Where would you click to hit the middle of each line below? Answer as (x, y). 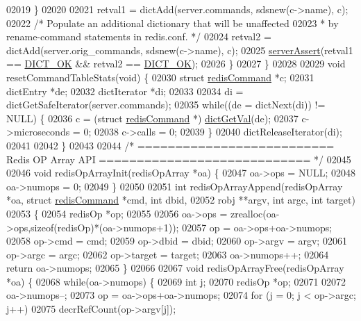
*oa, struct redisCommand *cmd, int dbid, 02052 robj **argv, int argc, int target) (181, 200)
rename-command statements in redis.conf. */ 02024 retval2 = (139, 36)
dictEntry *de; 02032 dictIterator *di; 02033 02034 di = (125, 91)
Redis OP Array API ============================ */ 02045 (179, 159)
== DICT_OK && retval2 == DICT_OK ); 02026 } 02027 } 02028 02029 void (176, 64)
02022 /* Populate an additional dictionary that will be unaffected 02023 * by (173, 23)
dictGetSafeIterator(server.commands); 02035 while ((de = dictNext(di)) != (166, 105)
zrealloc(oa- (255, 213)
